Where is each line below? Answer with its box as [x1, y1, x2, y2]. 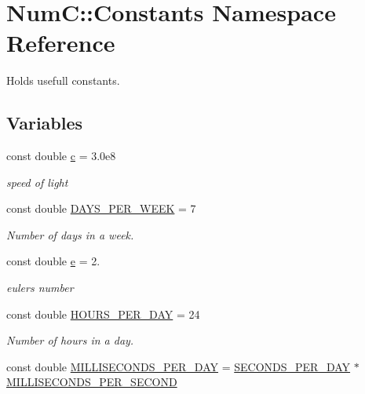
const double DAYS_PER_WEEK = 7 [6, 200, 196, 217]
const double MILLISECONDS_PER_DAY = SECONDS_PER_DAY [6, 358, 351, 374]
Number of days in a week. [6, 226, 134, 243]
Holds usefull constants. [6, 72, 120, 89]
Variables [6, 111, 83, 135]
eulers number [6, 279, 74, 296]
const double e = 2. [6, 253, 100, 269]
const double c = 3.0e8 [6, 148, 116, 164]
